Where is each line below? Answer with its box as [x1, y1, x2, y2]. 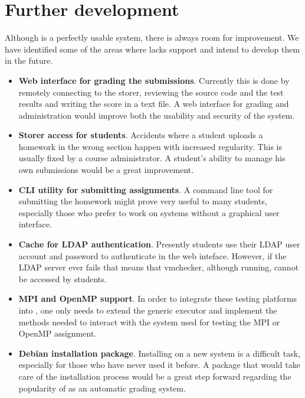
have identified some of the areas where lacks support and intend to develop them [5, 43, 300, 55]
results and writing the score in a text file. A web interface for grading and [18, 97, 289, 110]
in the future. [5, 54, 53, 67]
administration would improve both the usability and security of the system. [18, 109, 295, 121]
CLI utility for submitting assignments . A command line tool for [18, 183, 273, 195]
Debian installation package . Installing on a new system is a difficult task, [18, 347, 301, 359]
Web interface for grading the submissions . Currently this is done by [18, 74, 290, 86]
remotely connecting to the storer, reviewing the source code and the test [18, 86, 284, 98]
